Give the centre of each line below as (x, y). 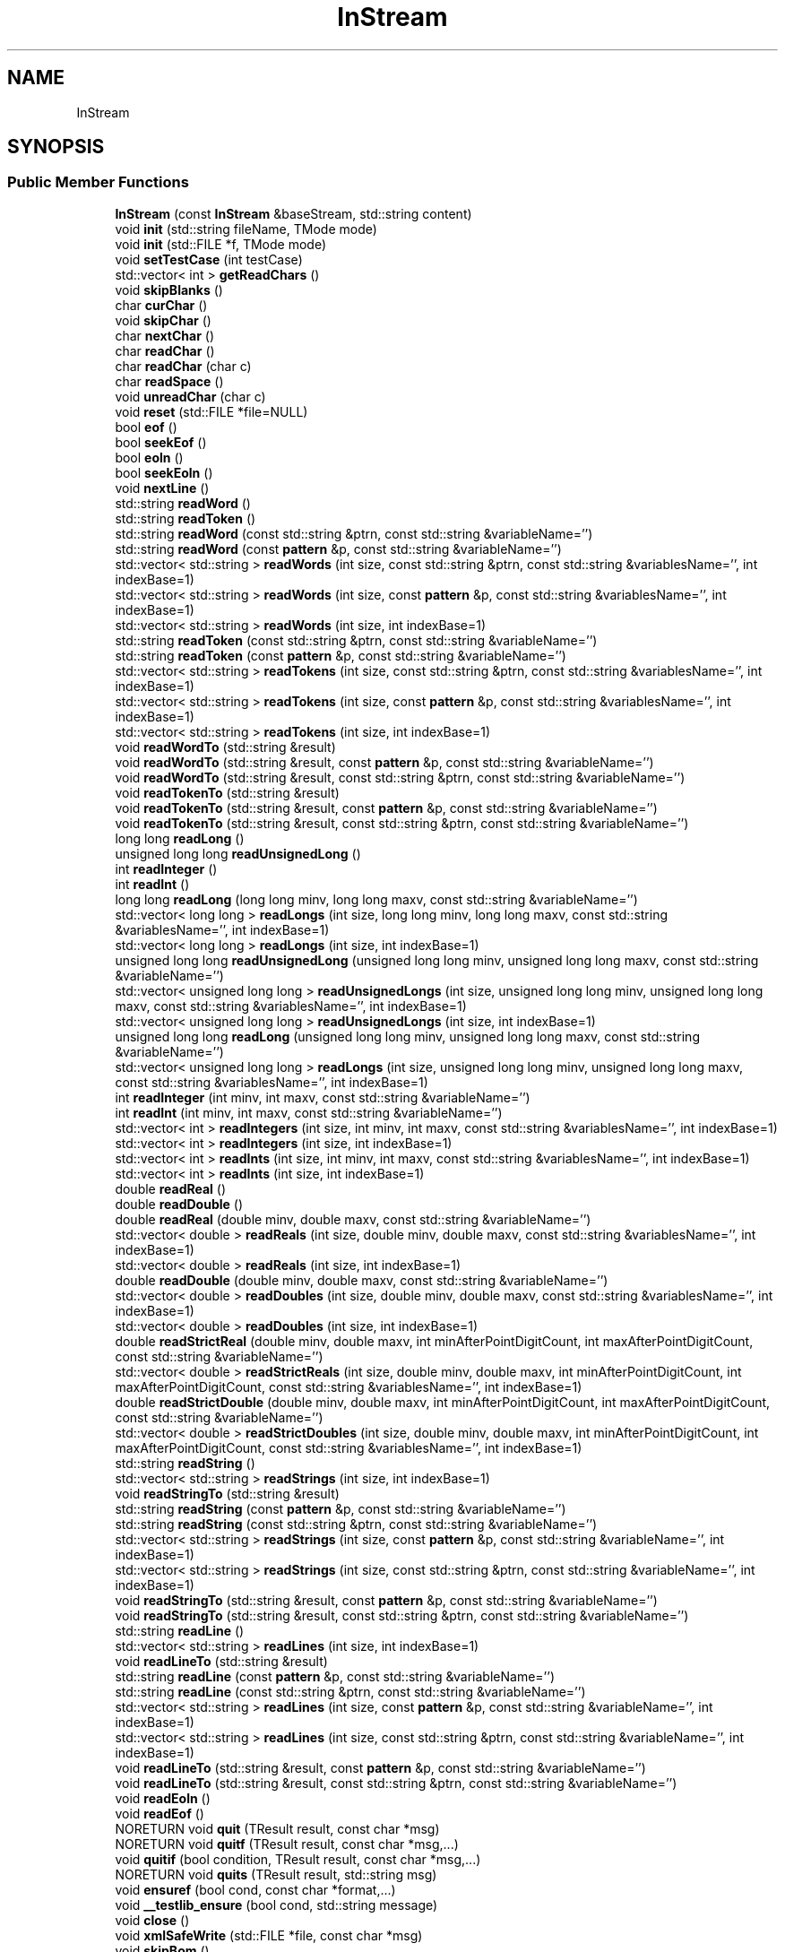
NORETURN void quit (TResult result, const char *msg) (277, 1828)
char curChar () (161, 305)
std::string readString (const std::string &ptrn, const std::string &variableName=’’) (356, 1524)
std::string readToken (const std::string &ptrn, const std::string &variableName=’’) (356, 640)
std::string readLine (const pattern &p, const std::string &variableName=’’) (335, 1676)
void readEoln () (163, 1798)
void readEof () (160, 1813)
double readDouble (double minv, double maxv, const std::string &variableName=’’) (362, 1280)
